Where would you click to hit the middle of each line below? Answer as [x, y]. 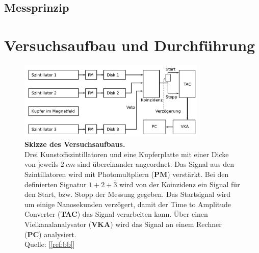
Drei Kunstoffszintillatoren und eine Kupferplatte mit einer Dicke [127, 154]
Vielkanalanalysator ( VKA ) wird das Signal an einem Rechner [123, 224]
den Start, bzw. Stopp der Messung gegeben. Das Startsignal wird [127, 194]
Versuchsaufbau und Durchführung [130, 45]
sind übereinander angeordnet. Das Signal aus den [156, 164]
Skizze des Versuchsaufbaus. [75, 144]
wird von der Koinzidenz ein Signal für [180, 184]
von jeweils [42, 164]
